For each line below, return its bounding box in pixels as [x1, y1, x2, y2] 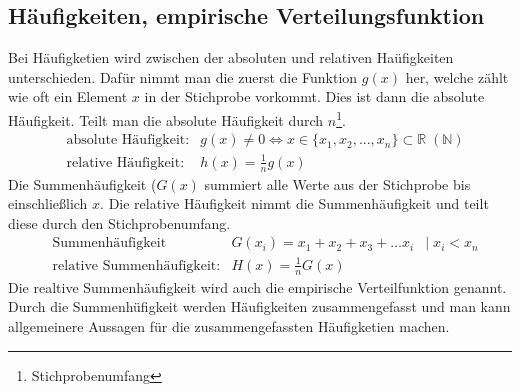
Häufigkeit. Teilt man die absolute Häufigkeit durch [8, 109, 324, 130]
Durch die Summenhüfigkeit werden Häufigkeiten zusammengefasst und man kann [8, 296, 511, 317]
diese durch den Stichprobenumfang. [8, 212, 231, 233]
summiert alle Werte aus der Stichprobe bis [204, 173, 471, 194]
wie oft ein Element [8, 86, 128, 107]
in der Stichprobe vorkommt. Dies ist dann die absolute [144, 86, 485, 107]
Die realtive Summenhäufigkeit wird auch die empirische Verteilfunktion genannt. [8, 276, 507, 297]
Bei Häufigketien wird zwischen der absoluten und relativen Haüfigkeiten [8, 47, 454, 68]
